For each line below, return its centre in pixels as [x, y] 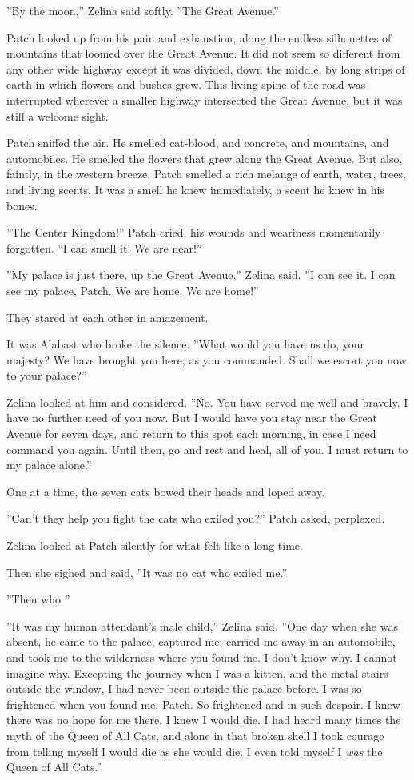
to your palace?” [47, 375]
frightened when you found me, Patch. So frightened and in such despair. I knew [203, 704]
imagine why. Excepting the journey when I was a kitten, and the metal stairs [197, 673]
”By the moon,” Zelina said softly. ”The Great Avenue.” [143, 10]
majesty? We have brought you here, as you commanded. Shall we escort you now [207, 359]
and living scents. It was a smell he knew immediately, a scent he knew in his [195, 189]
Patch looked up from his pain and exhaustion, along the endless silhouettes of [199, 37]
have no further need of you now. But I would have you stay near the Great [192, 418]
